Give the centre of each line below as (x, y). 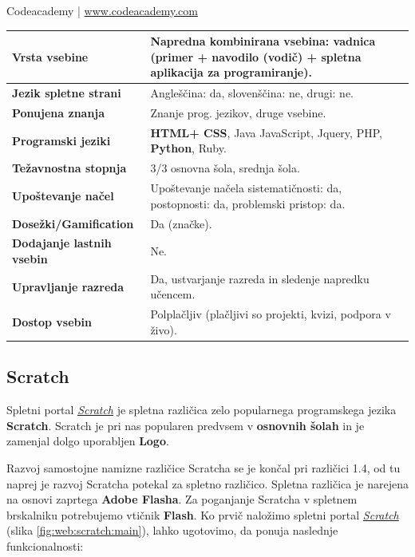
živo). (164, 329)
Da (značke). (181, 223)
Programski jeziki (61, 140)
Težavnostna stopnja (69, 168)
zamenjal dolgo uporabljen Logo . (88, 441)
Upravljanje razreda (68, 286)
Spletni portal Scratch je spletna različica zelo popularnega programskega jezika (202, 410)
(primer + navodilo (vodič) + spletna (256, 56)
